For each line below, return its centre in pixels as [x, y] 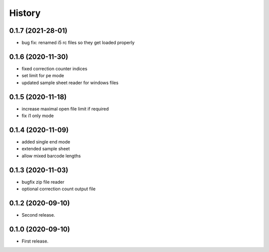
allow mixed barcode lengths [51, 156]
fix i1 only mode [38, 116]
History [25, 13]
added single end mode [46, 141]
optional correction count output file [59, 189]
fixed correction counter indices [55, 68]
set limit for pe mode [43, 76]
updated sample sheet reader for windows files [70, 83]
